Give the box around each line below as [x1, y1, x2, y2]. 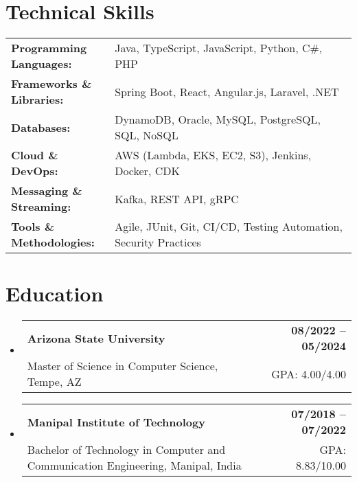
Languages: [11, 56, 72, 72]
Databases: [11, 119, 71, 135]
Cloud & [11, 147, 58, 163]
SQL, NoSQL [115, 127, 178, 144]
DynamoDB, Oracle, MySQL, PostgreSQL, [115, 111, 321, 128]
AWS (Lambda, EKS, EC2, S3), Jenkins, [115, 147, 312, 163]
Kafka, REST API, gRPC [115, 190, 239, 207]
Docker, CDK [115, 163, 180, 179]
